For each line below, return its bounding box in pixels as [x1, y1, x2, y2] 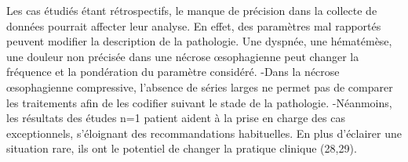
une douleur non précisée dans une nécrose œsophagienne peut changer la [6, 48, 359, 64]
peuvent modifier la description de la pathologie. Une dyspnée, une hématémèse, [6, 33, 392, 49]
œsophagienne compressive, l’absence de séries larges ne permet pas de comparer [6, 78, 393, 95]
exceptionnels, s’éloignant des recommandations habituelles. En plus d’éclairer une [6, 124, 403, 141]
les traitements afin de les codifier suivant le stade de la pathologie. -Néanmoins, [6, 94, 392, 110]
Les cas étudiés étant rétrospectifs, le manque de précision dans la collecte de [6, 2, 377, 18]
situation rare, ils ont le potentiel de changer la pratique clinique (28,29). [6, 140, 357, 157]
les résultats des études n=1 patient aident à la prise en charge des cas [6, 110, 345, 126]
